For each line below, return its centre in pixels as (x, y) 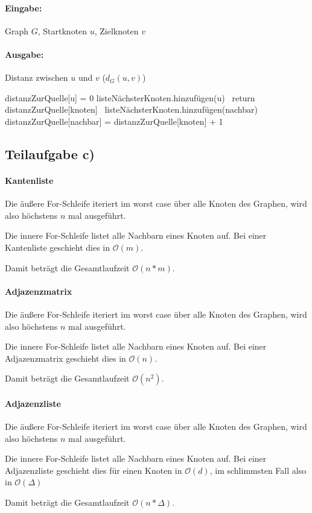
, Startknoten (62, 30)
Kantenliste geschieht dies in (58, 247)
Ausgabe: (24, 54)
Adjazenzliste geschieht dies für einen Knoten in (94, 470)
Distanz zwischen (37, 77)
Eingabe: (24, 8)
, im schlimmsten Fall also (258, 470)
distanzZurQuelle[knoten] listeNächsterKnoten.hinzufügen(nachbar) (131, 109)
